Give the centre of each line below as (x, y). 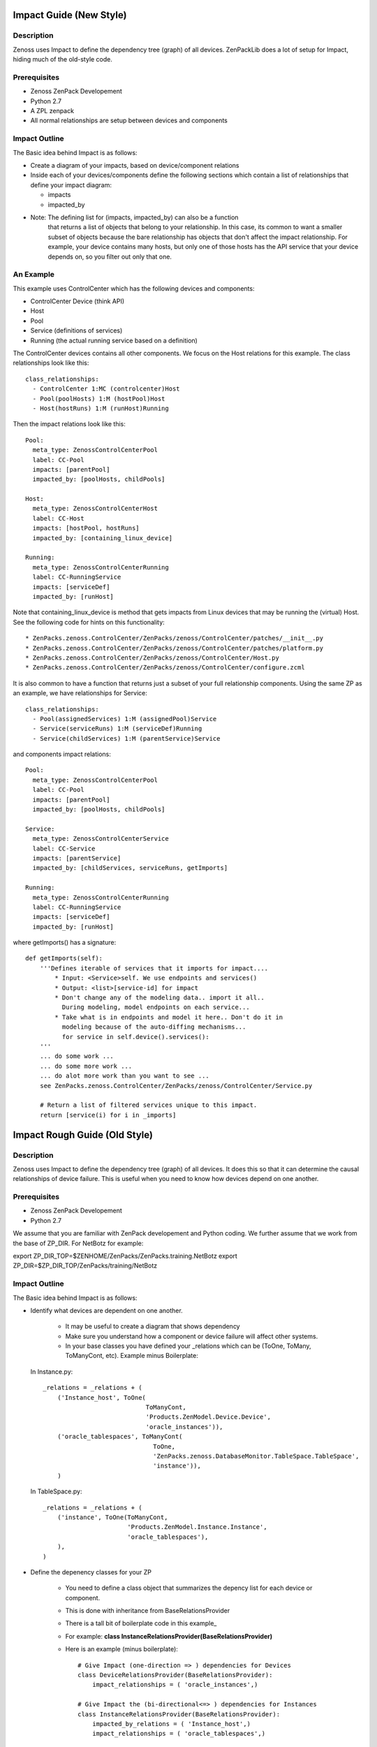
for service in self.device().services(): (135, 1037)
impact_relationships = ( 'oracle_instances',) (175, 1685)
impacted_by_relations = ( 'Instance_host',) (171, 1724)
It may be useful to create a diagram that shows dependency (153, 1326)
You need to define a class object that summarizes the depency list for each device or (189, 1588)
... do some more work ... (86, 1066)
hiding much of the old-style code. (63, 59)
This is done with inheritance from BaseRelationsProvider (148, 1611)
